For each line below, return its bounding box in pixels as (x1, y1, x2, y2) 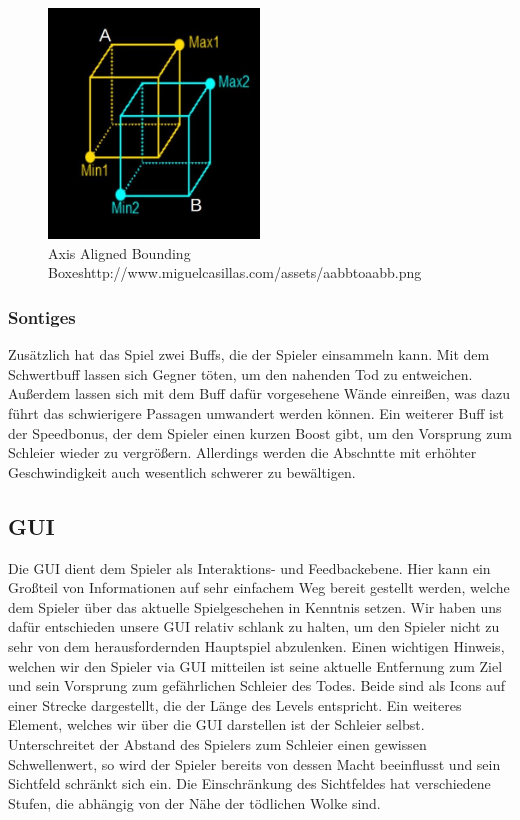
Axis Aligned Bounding (48, 242, 191, 263)
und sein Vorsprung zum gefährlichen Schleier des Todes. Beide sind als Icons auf (8, 675, 506, 696)
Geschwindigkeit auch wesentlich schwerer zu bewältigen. (8, 461, 356, 482)
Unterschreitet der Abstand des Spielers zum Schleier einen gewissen (8, 734, 427, 754)
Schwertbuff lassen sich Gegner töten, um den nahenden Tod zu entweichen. (8, 363, 473, 384)
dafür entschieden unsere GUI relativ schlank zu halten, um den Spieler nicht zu (8, 616, 500, 637)
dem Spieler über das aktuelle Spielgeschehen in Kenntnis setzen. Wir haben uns (8, 596, 502, 617)
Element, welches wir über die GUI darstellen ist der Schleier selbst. (8, 714, 425, 735)
